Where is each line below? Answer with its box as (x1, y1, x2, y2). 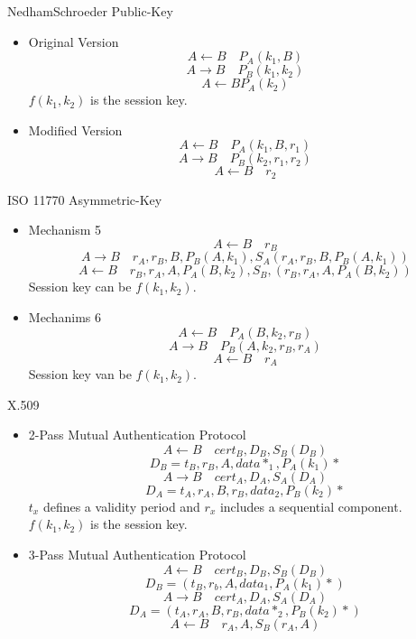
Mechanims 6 (28, 308, 101, 327)
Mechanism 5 (28, 220, 101, 239)
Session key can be (28, 277, 132, 296)
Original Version (28, 32, 119, 51)
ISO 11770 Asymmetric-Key (7, 190, 162, 208)
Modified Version (28, 120, 123, 139)
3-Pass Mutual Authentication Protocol (28, 545, 246, 564)
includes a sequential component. (219, 496, 402, 515)
